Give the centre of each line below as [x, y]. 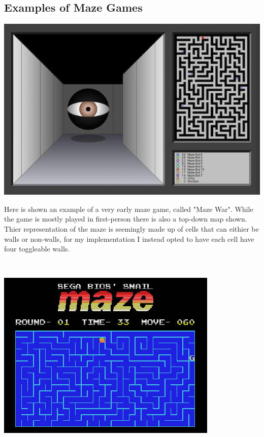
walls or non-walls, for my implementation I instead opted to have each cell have [129, 239]
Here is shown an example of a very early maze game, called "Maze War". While [129, 209]
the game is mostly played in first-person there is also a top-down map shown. [126, 219]
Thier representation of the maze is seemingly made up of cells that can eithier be [131, 229]
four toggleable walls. [37, 249]
